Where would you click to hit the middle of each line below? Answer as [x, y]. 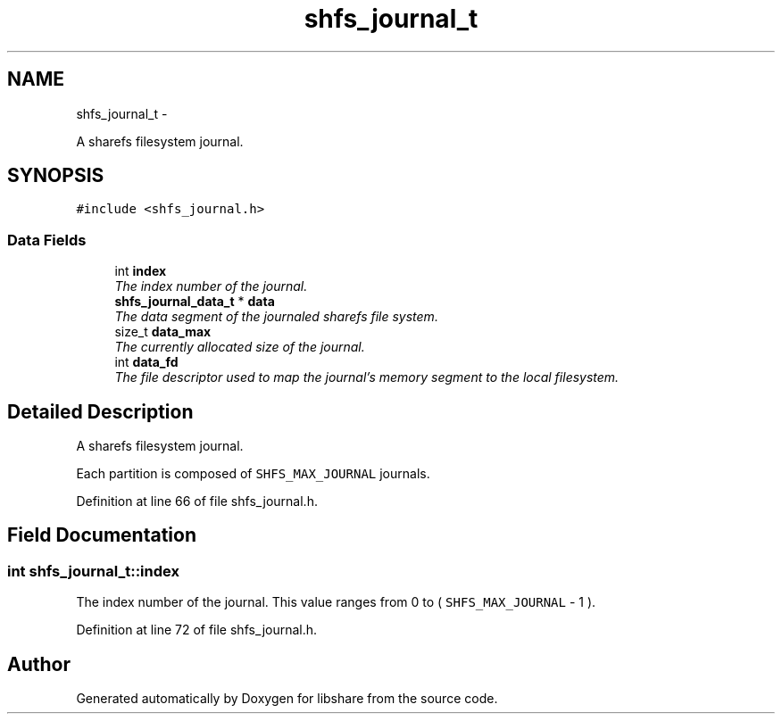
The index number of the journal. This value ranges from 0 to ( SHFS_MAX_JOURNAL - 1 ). [336, 602]
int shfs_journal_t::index [93, 571]
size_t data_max [163, 332]
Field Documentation [102, 535]
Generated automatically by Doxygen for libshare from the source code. [287, 699]
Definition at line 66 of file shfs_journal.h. [197, 501]
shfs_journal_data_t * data [195, 302]
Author [39, 664]
